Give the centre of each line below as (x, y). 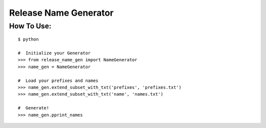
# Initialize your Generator (54, 53)
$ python (28, 39)
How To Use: (30, 26)
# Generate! (33, 108)
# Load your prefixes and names (58, 80)
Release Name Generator (61, 13)
